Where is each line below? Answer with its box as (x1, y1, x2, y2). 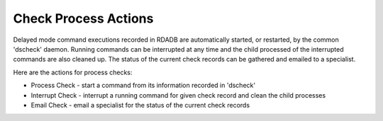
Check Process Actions (13, 11, 154, 26)
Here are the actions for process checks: (13, 68, 133, 76)
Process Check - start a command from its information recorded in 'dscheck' (30, 81, 255, 90)
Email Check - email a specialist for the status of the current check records (30, 100, 250, 109)
